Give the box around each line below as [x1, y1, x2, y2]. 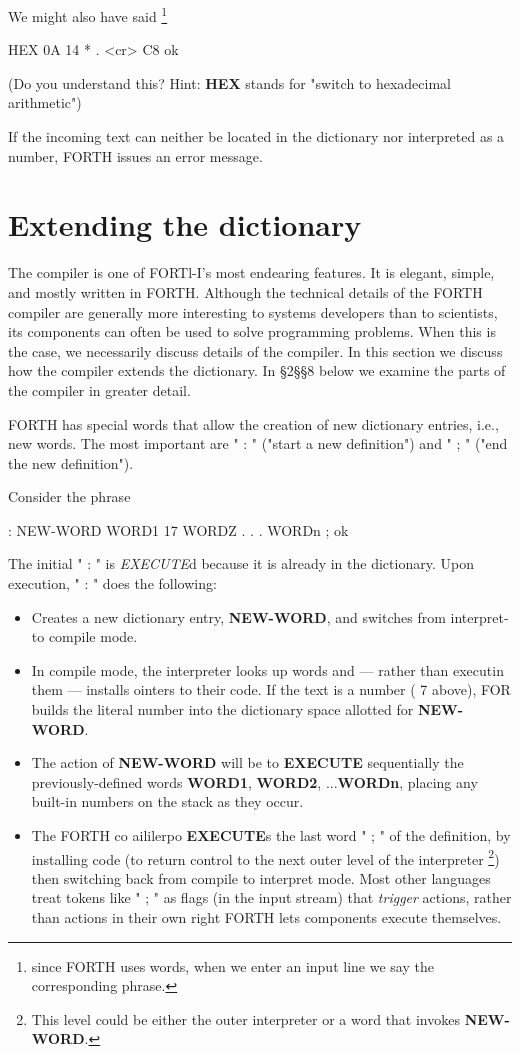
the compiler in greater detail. [8, 379, 191, 400]
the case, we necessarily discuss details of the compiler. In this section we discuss [8, 340, 503, 361]
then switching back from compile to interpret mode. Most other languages [31, 867, 491, 888]
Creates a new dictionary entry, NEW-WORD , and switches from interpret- [31, 606, 509, 627]
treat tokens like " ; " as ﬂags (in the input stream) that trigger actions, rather [31, 887, 512, 908]
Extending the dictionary [8, 204, 362, 245]
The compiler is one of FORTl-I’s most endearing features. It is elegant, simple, [8, 262, 495, 283]
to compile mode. [31, 626, 138, 647]
